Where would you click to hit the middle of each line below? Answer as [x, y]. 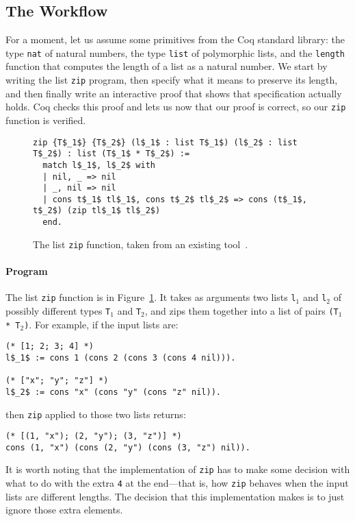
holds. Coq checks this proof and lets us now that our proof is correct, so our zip [176, 107]
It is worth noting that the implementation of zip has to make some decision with [178, 469]
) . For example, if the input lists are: [101, 324]
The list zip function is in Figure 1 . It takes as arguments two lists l [151, 297]
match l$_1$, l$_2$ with [99, 165]
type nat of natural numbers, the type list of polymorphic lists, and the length [175, 52]
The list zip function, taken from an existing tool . [141, 244]
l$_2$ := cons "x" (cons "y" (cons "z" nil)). [113, 392]
